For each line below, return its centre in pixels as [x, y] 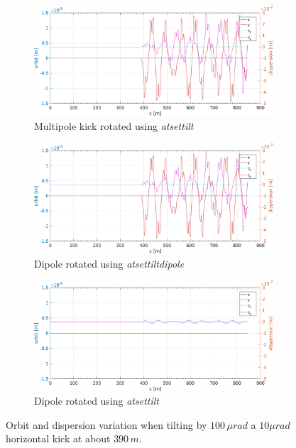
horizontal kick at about [58, 438]
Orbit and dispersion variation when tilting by [106, 424]
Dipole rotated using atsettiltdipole [109, 263]
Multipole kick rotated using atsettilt [114, 125]
